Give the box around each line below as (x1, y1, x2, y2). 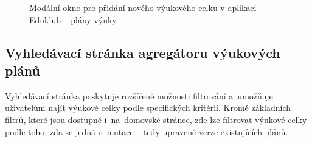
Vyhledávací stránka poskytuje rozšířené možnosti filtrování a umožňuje (5, 89, 273, 102)
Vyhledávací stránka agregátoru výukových (5, 43, 280, 62)
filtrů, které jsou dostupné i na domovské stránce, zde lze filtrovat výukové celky (5, 113, 307, 126)
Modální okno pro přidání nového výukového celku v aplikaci (29, 1, 257, 13)
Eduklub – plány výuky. (29, 13, 119, 26)
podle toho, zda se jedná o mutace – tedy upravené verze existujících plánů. (5, 125, 288, 138)
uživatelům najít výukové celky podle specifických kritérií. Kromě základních (5, 101, 291, 114)
